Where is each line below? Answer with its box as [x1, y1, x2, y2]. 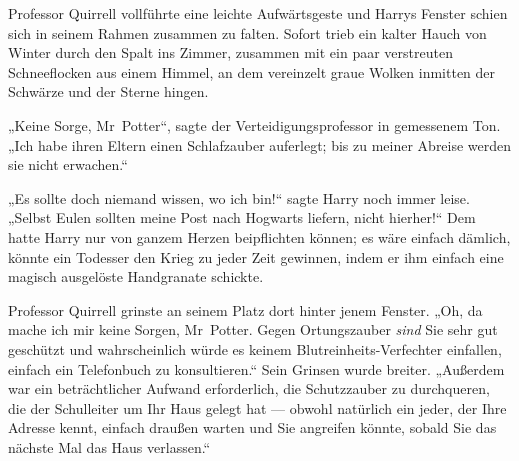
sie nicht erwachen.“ [8, 154, 128, 175]
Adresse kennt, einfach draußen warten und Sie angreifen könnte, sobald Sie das [8, 417, 497, 438]
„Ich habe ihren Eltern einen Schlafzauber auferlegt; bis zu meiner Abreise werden [8, 134, 512, 155]
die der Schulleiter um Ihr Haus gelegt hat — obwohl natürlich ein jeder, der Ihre [8, 397, 507, 418]
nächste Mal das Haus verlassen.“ [8, 436, 211, 457]
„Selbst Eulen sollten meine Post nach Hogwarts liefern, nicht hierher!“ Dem [8, 207, 476, 228]
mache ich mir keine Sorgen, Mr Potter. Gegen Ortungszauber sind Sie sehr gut [8, 319, 498, 340]
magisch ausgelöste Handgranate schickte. [8, 266, 264, 287]
